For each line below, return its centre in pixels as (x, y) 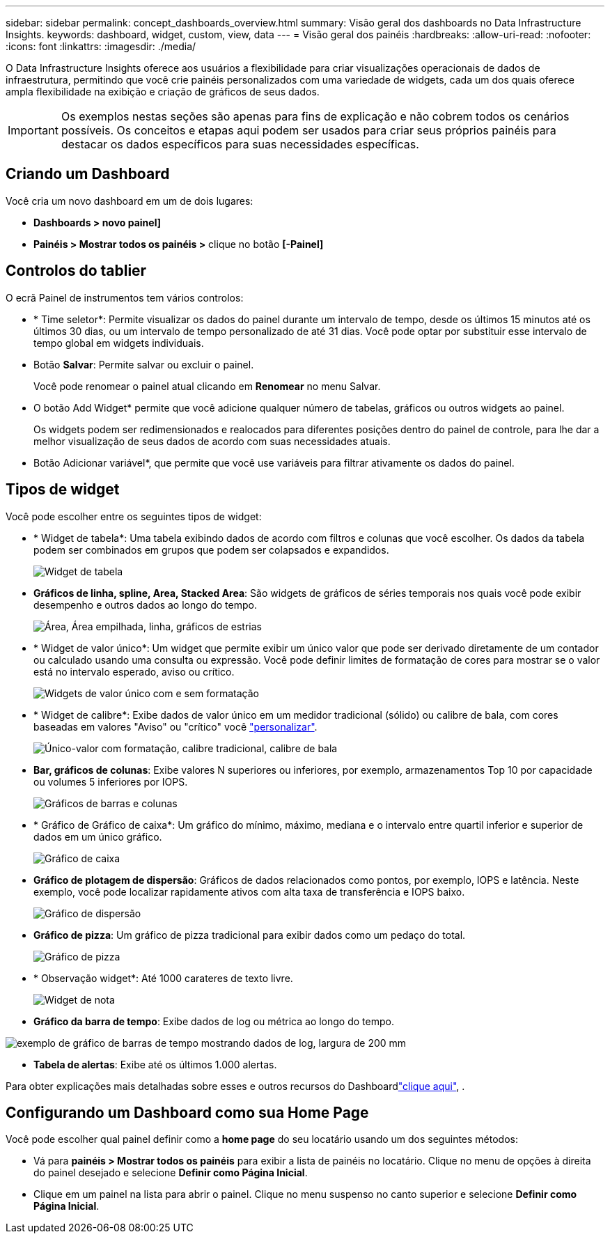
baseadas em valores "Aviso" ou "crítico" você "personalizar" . (175, 726)
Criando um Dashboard (88, 174)
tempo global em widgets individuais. (119, 343)
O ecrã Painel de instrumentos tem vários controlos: (125, 297)
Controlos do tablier (76, 271)
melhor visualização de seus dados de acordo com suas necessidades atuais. (212, 441)
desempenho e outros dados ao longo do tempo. (145, 605)
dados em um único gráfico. (98, 836)
